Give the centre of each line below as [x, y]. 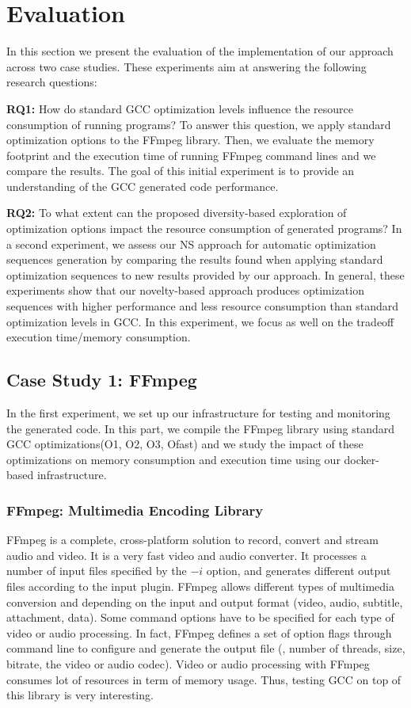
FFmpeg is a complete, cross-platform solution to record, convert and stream [192, 540]
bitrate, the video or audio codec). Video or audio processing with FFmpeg [188, 663]
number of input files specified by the [97, 571]
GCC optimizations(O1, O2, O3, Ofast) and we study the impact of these [185, 444]
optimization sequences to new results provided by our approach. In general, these [205, 274]
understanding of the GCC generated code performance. [143, 186]
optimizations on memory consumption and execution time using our [173, 459]
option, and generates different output [299, 571]
